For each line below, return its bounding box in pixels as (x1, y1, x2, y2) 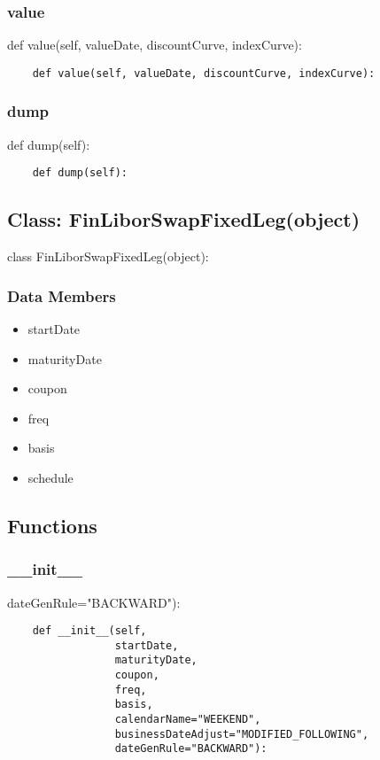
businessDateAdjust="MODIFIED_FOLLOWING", (114, 727, 369, 741)
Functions (7, 511, 97, 539)
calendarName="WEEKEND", (114, 713, 261, 726)
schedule (27, 468, 74, 486)
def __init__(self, (32, 624, 147, 638)
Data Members (7, 284, 116, 306)
